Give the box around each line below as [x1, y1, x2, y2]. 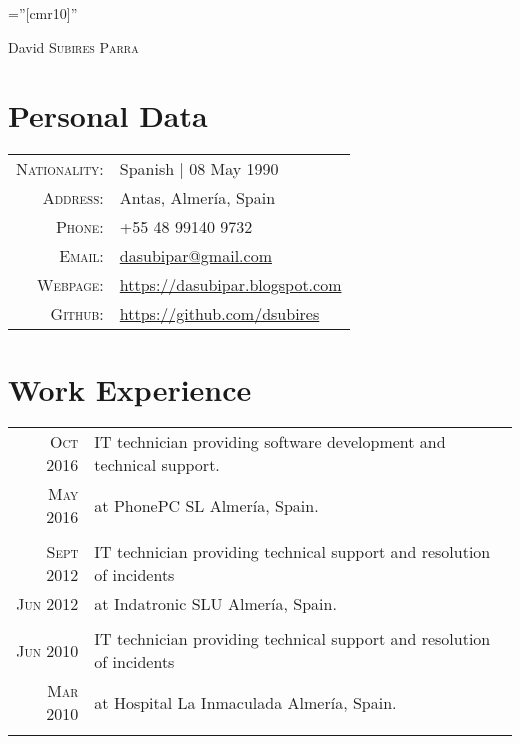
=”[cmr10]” [8, 3, 78, 23]
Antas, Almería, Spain [119, 186, 276, 210]
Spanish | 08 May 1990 [119, 157, 279, 181]
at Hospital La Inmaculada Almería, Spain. [94, 690, 397, 714]
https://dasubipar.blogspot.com [119, 273, 342, 297]
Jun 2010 [16, 638, 79, 662]
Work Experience [8, 368, 252, 409]
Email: [59, 244, 104, 268]
